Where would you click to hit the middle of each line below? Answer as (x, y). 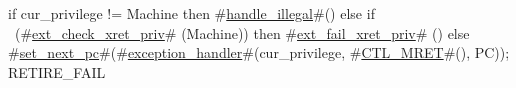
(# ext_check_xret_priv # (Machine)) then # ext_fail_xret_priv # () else (242, 32)
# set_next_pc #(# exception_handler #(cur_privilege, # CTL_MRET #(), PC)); (259, 52)
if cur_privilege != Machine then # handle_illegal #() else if (191, 13)
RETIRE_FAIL (57, 71)
